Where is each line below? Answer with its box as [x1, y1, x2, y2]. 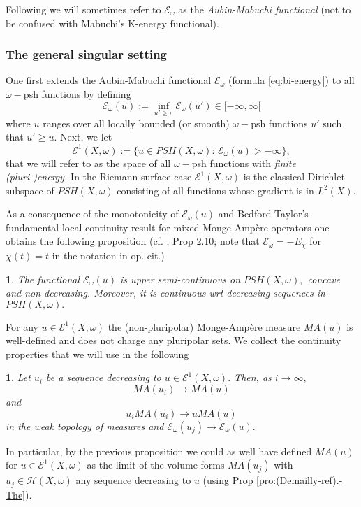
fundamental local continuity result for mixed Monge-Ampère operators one [6, 220, 330, 234]
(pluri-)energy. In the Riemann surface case [6, 169, 192, 184]
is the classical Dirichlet [243, 169, 345, 184]
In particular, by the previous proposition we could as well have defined [6, 443, 312, 458]
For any [6, 319, 38, 334]
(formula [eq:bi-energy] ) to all [228, 73, 355, 87]
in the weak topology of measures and [6, 418, 164, 433]
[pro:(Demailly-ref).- [256, 473, 343, 487]
